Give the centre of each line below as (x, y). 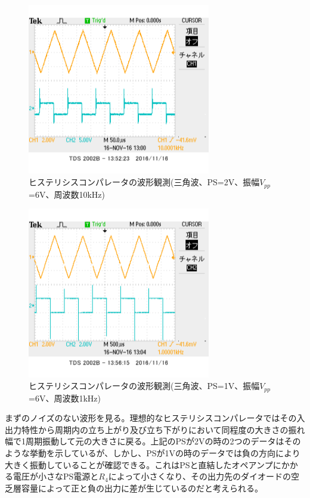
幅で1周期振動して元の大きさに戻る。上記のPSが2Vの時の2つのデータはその (153, 441)
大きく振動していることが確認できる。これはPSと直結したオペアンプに (143, 464)
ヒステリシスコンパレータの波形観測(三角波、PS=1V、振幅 (144, 386)
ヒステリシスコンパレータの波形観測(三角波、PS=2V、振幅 (144, 182)
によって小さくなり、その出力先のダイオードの (199, 476)
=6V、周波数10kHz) (67, 194)
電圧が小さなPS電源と (56, 476)
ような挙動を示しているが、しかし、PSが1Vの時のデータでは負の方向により (153, 452)
